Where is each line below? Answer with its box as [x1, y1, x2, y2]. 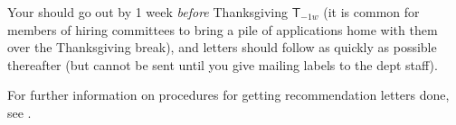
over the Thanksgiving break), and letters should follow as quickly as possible [7, 38, 437, 57]
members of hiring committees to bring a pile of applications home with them [7, 20, 438, 39]
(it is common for [323, 3, 420, 21]
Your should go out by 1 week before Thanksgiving [7, 3, 289, 21]
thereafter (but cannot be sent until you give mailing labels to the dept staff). [7, 55, 438, 74]
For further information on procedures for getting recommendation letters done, [7, 85, 450, 104]
